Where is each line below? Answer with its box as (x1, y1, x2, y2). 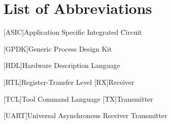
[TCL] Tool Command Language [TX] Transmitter (3, 93, 153, 104)
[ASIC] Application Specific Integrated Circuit (3, 27, 142, 37)
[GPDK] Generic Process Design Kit (3, 43, 112, 54)
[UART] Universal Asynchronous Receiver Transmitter (3, 110, 168, 121)
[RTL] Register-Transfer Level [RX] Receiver (3, 76, 134, 87)
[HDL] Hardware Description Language (3, 60, 120, 70)
